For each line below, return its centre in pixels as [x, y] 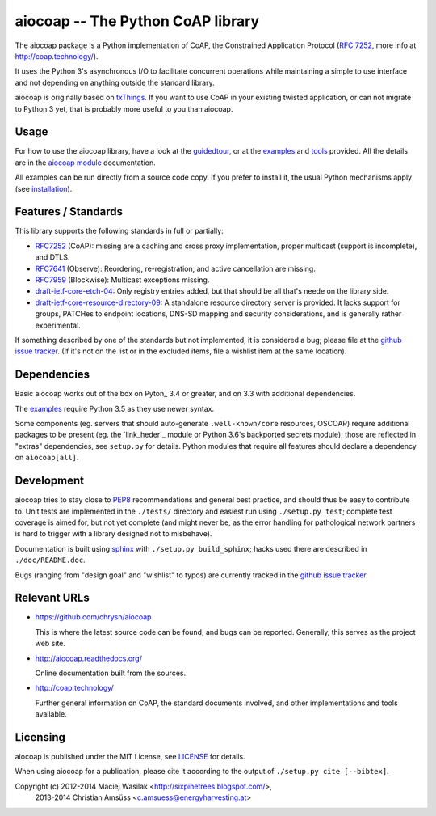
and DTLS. [52, 257]
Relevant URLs [52, 598]
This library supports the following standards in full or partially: [119, 231]
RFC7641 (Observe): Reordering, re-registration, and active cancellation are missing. [176, 268]
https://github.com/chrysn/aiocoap [93, 617]
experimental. [58, 325]
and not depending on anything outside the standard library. [115, 82]
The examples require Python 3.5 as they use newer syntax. [114, 408]
